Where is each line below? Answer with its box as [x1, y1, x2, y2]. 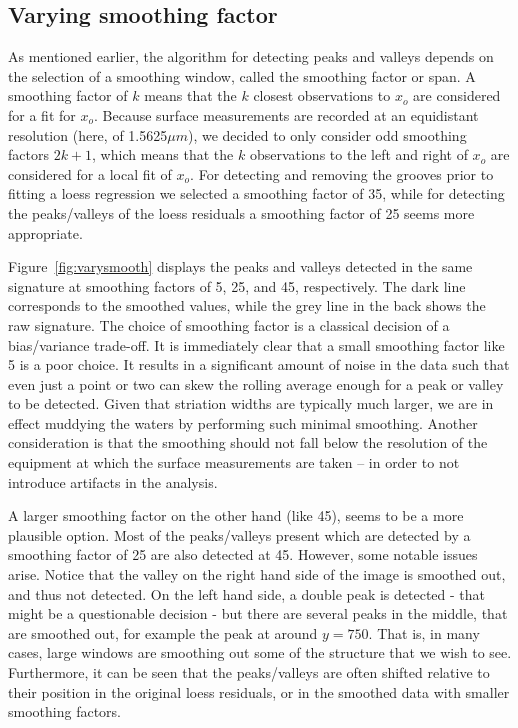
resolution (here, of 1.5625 [8, 124, 168, 145]
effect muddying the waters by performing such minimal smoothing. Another [8, 412, 478, 433]
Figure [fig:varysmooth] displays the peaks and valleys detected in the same [8, 256, 473, 277]
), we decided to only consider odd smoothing [187, 124, 467, 145]
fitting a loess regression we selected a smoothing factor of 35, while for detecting [8, 183, 505, 204]
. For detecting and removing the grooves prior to [190, 163, 494, 184]
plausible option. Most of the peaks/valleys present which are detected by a [8, 524, 471, 545]
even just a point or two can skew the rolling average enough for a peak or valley [8, 373, 504, 394]
